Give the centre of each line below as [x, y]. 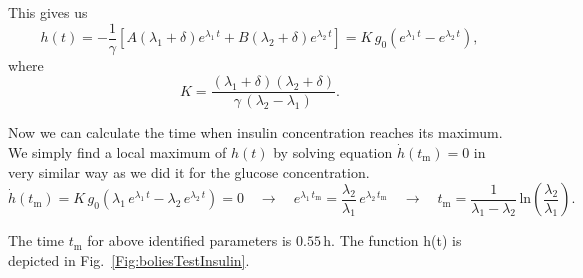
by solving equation [333, 151]
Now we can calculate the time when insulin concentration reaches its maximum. [255, 132]
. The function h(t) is [396, 240]
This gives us [48, 12]
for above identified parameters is [189, 240]
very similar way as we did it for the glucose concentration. [189, 171]
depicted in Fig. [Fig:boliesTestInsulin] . [129, 259]
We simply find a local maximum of [117, 151]
